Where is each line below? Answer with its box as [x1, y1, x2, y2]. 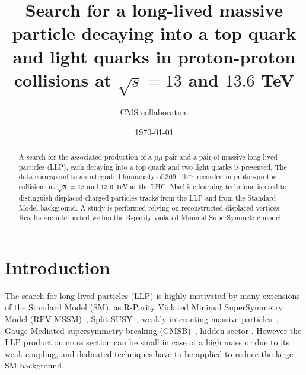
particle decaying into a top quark [12, 21, 297, 45]
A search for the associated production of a [18, 151, 152, 161]
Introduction [5, 255, 110, 279]
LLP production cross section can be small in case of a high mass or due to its [5, 336, 289, 348]
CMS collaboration [120, 106, 189, 117]
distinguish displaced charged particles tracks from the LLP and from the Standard [18, 192, 276, 202]
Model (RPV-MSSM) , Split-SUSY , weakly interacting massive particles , [5, 312, 279, 325]
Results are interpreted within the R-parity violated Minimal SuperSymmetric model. [18, 212, 283, 223]
